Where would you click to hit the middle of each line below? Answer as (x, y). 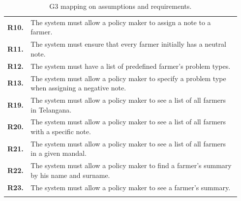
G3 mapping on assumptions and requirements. (120, 6)
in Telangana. (51, 109)
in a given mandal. (59, 153)
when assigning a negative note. (78, 88)
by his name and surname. (70, 175)
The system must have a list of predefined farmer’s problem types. (131, 66)
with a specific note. (61, 131)
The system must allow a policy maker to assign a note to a (121, 22)
